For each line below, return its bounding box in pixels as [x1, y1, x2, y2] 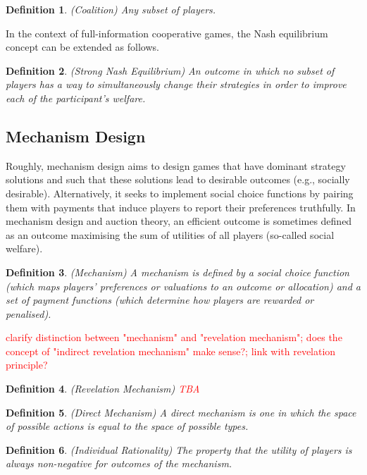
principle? [6, 357, 48, 372]
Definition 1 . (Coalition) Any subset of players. [6, 2, 216, 16]
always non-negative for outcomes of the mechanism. [6, 456, 232, 471]
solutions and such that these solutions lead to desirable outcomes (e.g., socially [6, 172, 350, 187]
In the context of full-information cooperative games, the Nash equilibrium [6, 25, 328, 40]
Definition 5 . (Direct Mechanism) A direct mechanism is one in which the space [6, 405, 356, 419]
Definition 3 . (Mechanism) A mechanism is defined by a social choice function [6, 264, 349, 279]
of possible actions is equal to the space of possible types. [6, 419, 249, 433]
